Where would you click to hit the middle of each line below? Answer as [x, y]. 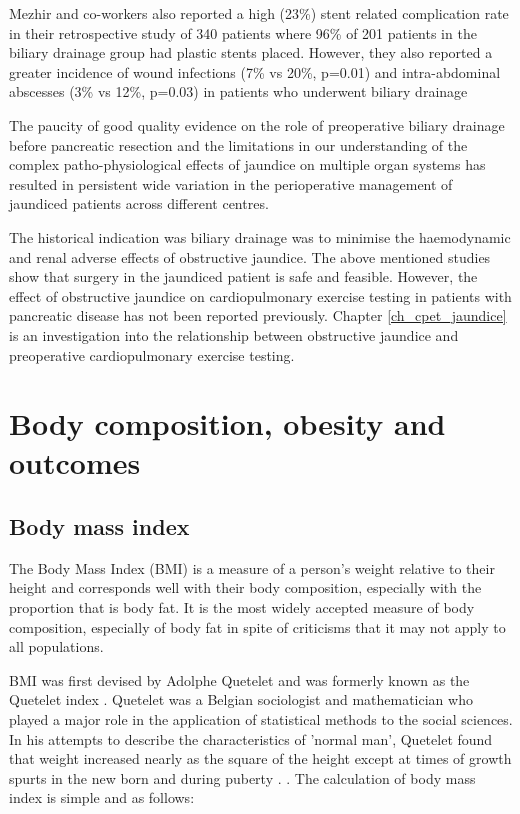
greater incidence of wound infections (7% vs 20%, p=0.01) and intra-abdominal [255, 71]
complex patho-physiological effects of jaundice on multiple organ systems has [247, 164]
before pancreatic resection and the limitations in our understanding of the [238, 144]
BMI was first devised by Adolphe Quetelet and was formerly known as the [239, 679]
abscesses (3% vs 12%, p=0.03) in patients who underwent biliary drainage [238, 91]
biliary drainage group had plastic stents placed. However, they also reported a [251, 52]
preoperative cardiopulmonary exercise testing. [152, 354]
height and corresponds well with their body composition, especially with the [245, 587]
